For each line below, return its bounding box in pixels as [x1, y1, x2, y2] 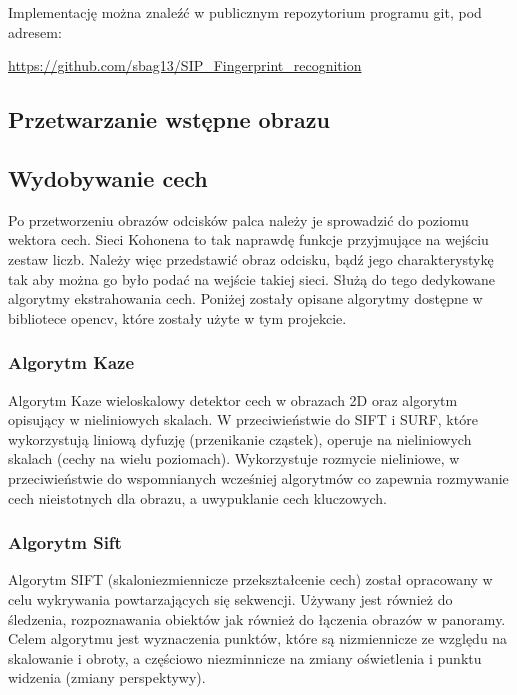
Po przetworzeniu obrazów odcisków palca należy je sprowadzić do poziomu [8, 209, 469, 230]
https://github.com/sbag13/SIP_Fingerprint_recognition [8, 55, 362, 76]
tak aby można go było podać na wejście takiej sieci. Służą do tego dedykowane [8, 268, 496, 289]
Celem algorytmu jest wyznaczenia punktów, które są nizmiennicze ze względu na [8, 628, 508, 649]
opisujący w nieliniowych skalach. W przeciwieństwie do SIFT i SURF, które [8, 409, 478, 430]
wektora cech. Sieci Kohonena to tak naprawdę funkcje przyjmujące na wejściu [8, 229, 489, 250]
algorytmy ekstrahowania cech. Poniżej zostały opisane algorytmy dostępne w [8, 288, 483, 309]
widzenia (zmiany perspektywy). [8, 667, 206, 688]
